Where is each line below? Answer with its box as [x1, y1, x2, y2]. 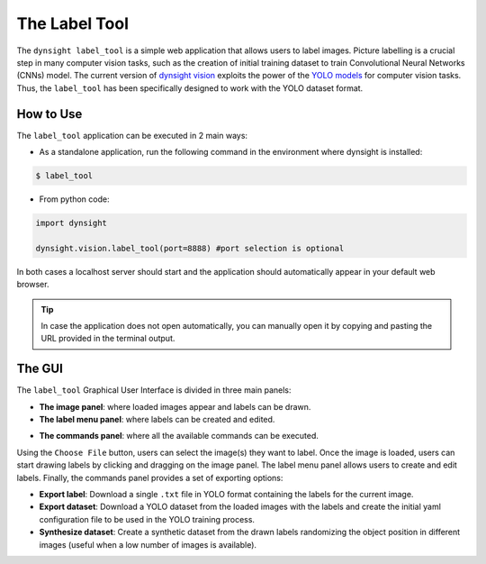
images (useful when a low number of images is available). [39, 539, 256, 550]
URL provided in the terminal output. [40, 333, 175, 344]
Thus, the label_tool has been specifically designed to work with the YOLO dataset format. [16, 82, 364, 94]
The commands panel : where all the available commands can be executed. [39, 431, 319, 441]
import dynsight [35, 217, 108, 228]
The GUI [16, 361, 63, 377]
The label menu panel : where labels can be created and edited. [39, 414, 275, 424]
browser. [16, 279, 49, 290]
